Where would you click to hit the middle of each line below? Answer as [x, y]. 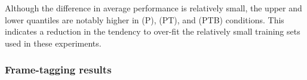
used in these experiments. [53, 43]
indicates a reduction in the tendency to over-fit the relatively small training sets [153, 31]
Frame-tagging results [58, 70]
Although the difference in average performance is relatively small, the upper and [153, 8]
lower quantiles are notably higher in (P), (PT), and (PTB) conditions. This [145, 19]
